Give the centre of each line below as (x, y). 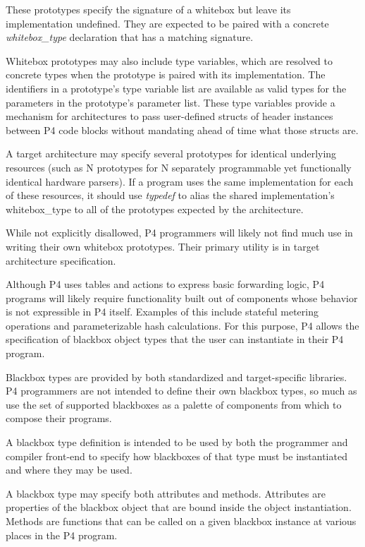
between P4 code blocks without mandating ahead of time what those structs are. (182, 130)
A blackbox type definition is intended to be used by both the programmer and (177, 442)
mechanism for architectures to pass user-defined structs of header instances (169, 116)
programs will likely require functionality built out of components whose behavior (182, 297)
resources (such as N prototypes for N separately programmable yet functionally (179, 167)
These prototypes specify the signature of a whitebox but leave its (148, 9)
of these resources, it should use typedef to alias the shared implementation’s (170, 195)
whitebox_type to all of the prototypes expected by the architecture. (155, 209)
